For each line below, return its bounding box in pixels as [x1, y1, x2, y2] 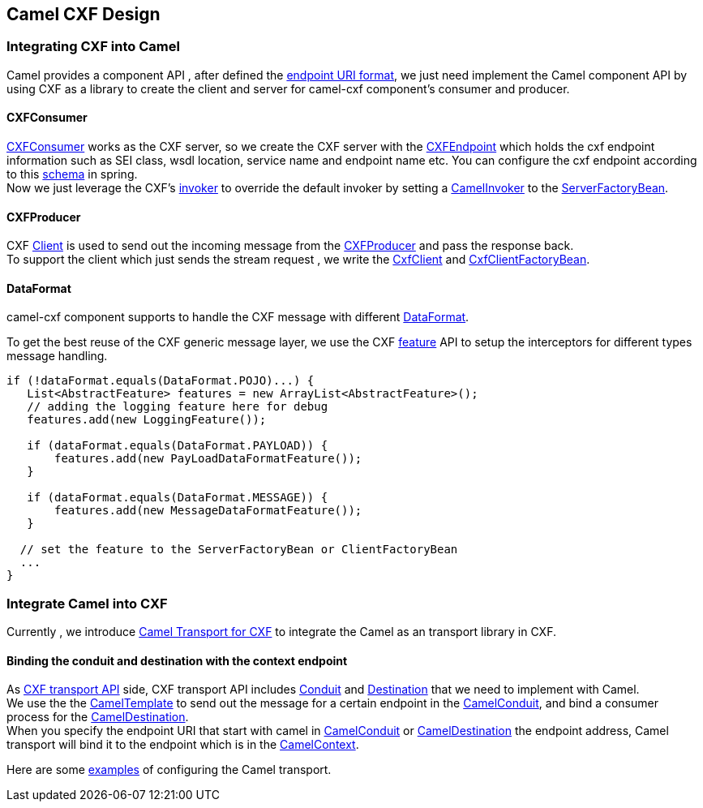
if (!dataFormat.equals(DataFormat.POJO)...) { [6, 374, 315, 388]
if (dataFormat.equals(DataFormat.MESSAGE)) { [27, 491, 328, 505]
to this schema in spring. [6, 167, 138, 182]
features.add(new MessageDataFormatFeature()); [54, 504, 362, 518]
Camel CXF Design [6, 4, 161, 24]
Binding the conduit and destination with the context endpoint [6, 653, 348, 668]
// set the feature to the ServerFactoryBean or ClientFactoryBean [19, 543, 458, 557]
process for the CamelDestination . [6, 710, 189, 724]
